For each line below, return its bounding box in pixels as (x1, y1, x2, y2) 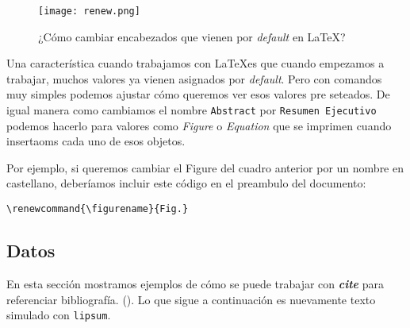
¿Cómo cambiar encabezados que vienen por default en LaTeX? (38, 28, 346, 44)
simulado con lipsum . (6, 307, 111, 323)
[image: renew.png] (38, 6, 140, 17)
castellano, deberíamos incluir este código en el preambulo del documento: (6, 175, 366, 191)
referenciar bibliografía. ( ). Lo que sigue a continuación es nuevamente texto (6, 291, 376, 307)
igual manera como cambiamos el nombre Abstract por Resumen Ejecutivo (6, 102, 377, 118)
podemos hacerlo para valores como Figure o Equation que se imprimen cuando (6, 117, 392, 133)
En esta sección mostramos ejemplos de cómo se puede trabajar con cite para (6, 275, 384, 291)
